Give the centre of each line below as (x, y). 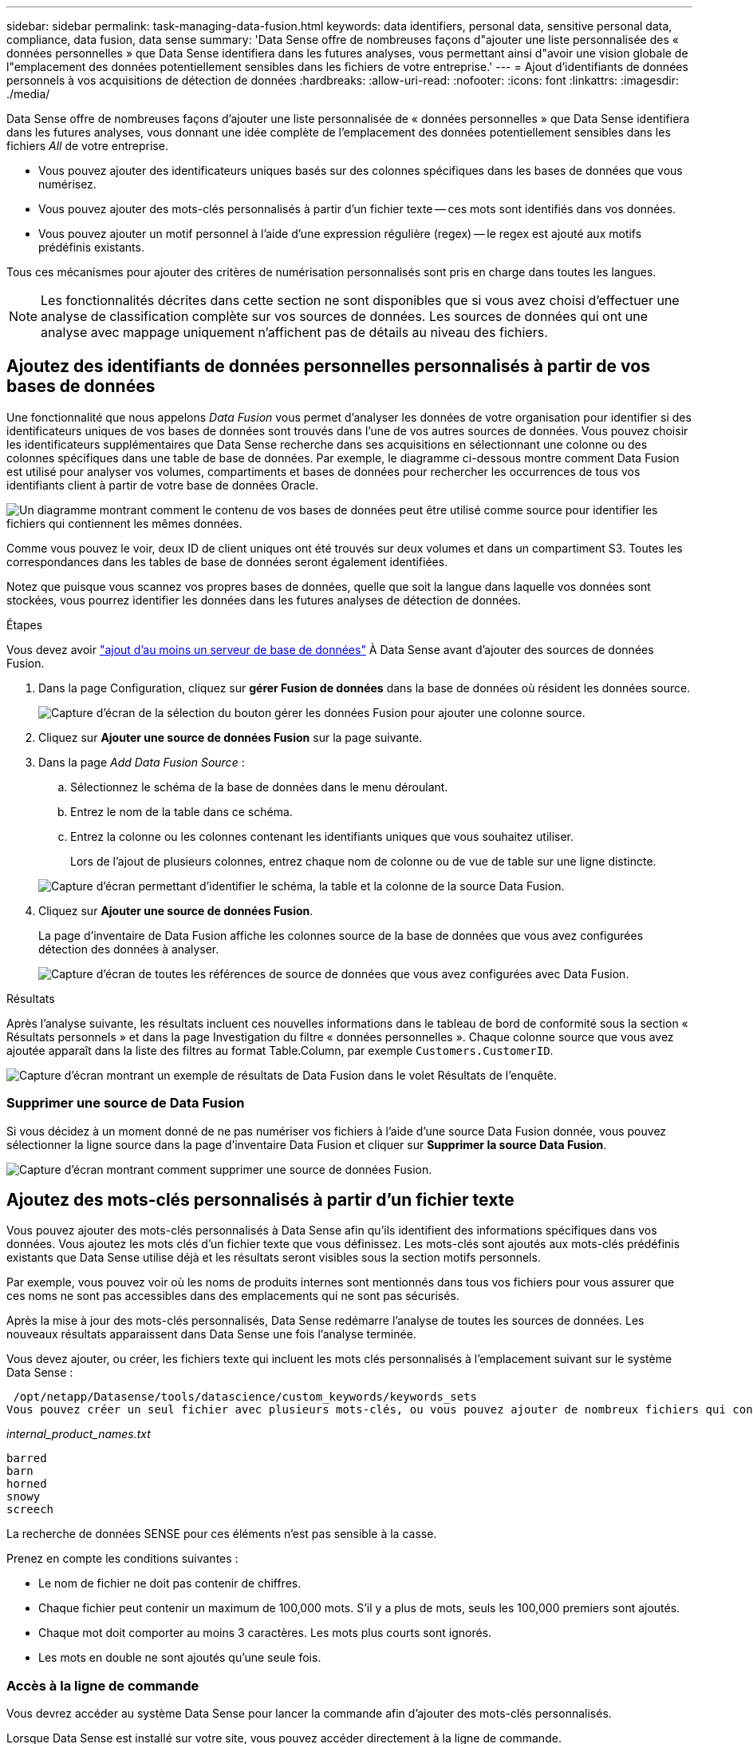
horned (27, 1484)
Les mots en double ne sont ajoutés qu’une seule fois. (180, 1658)
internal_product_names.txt (79, 1434)
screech (30, 1510)
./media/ (28, 94)
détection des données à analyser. (129, 949)
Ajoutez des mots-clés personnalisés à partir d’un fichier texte (260, 1200)
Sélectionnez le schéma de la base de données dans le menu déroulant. (259, 787)
